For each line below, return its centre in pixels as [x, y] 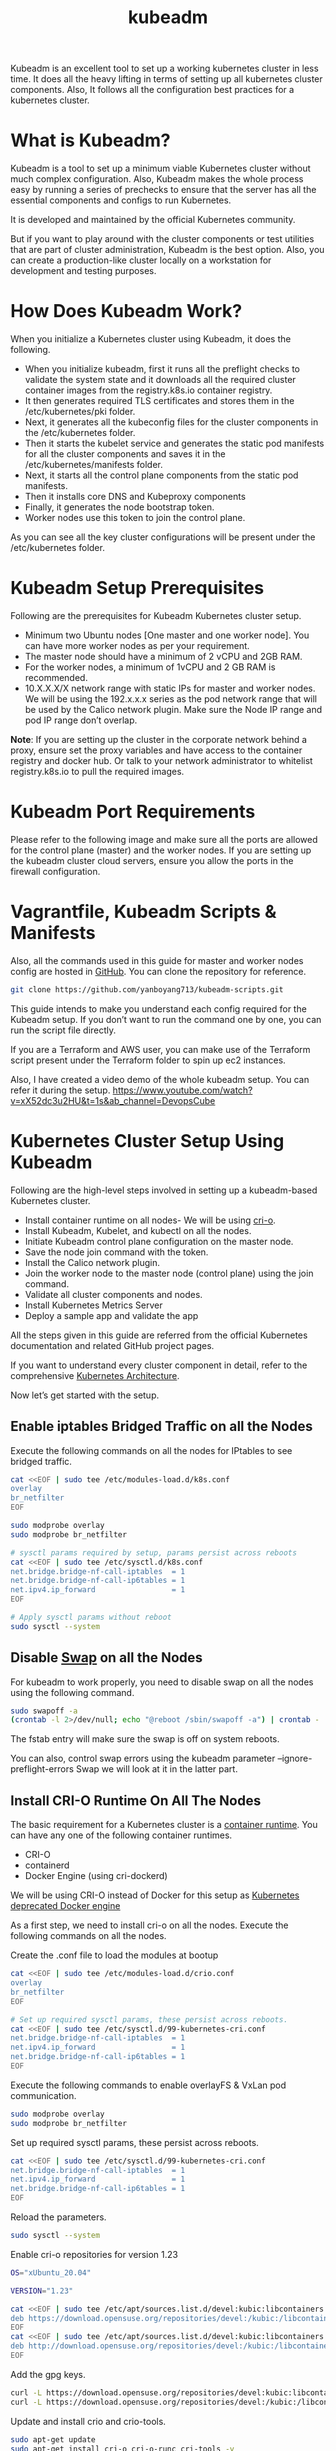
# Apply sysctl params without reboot [91, 1617]
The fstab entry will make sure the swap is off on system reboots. [145, 1739]
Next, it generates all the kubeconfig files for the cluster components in [171, 422]
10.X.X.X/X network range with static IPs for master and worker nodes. [170, 688]
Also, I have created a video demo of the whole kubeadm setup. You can [160, 1079]
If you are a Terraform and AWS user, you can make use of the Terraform [160, 1049]
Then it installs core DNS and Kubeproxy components [135, 497]
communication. [43, 2095]
